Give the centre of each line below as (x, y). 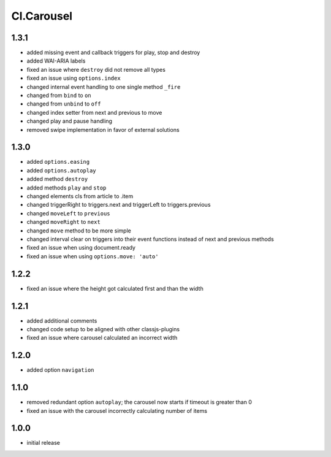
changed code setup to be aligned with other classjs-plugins (103, 329)
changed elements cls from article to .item (80, 196)
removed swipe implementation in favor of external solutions (103, 129)
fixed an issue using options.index (74, 78)
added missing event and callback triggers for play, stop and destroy (113, 53)
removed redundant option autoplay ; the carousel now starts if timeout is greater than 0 (139, 402)
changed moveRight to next (63, 222)
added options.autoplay (61, 170)
